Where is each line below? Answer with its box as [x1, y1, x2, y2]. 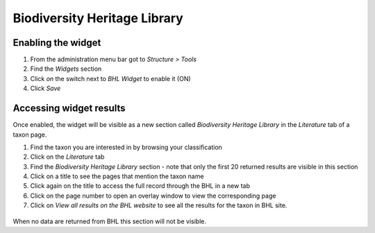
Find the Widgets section [30, 64, 102, 73]
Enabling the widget [12, 37, 101, 49]
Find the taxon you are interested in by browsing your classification [30, 143, 222, 151]
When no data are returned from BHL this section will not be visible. [12, 217, 206, 225]
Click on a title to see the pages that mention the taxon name [30, 172, 204, 180]
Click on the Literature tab [30, 153, 105, 161]
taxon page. [12, 130, 47, 139]
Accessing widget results [12, 103, 126, 114]
